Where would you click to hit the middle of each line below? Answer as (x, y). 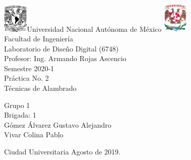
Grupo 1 (17, 105)
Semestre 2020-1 (29, 68)
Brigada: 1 (20, 115)
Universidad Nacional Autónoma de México (94, 29)
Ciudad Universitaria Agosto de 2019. (62, 152)
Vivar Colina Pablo (34, 135)
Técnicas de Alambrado (40, 88)
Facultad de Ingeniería (39, 39)
